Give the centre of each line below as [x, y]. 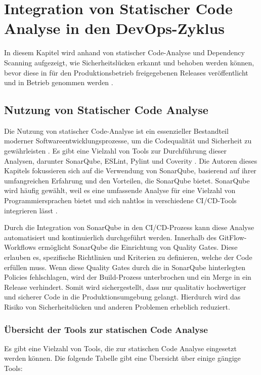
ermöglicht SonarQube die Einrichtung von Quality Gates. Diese [138, 247]
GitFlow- [233, 237]
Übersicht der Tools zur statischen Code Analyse [106, 329]
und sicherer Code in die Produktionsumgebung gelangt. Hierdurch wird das [122, 297]
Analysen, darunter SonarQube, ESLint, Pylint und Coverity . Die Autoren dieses [131, 160]
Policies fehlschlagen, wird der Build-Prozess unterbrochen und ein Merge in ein [128, 277]
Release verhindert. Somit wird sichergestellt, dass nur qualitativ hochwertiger [125, 287]
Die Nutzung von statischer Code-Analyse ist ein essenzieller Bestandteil [116, 130]
